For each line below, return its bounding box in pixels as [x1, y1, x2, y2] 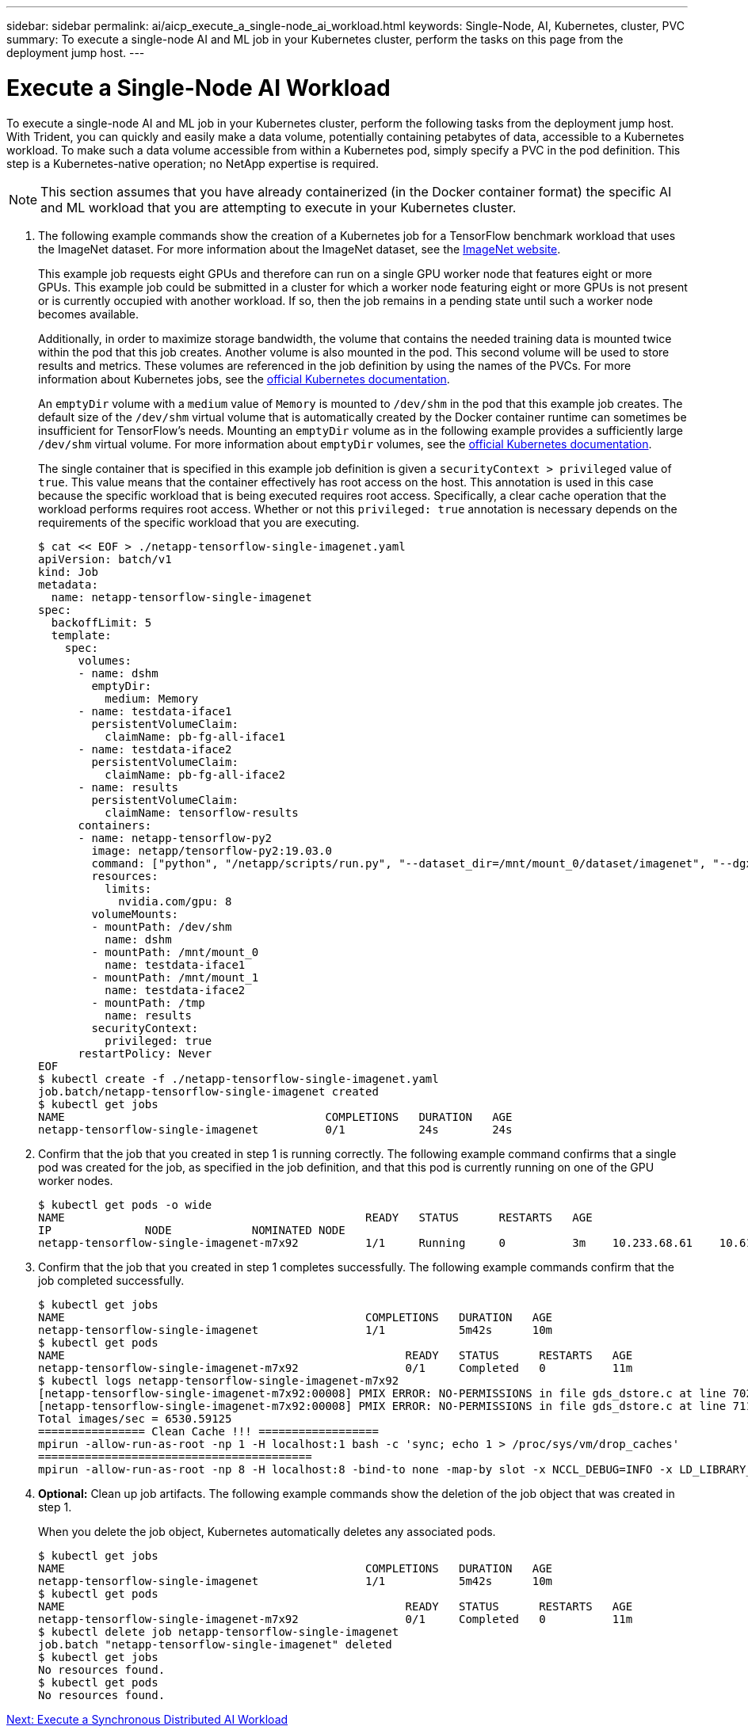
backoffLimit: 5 [51, 615, 152, 629]
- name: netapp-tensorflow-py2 [78, 831, 273, 844]
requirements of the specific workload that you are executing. [38, 515, 360, 529]
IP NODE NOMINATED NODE [38, 1223, 345, 1237]
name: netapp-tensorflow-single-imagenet [51, 590, 312, 604]
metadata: [38, 577, 98, 591]
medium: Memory [105, 692, 199, 705]
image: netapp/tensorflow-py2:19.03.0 [91, 844, 332, 857]
